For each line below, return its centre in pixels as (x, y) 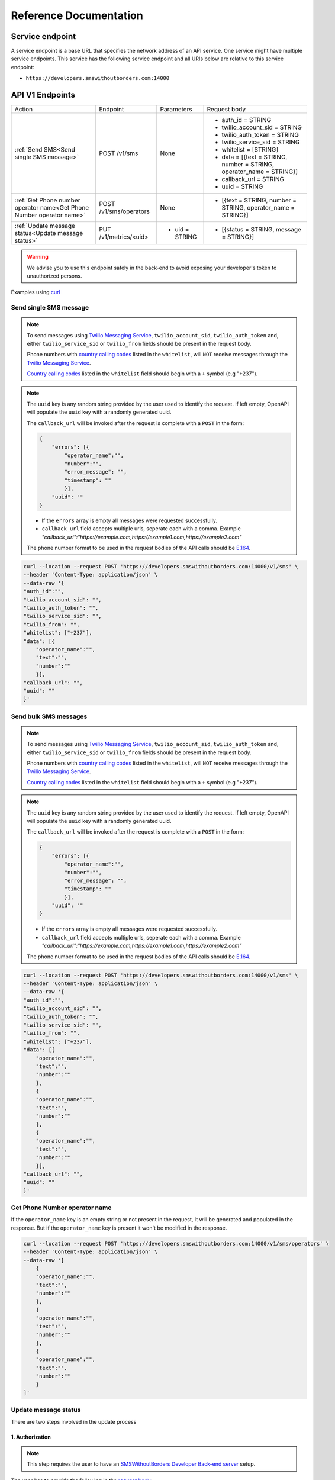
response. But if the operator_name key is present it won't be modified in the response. (119, 1228)
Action (24, 110)
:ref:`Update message (45, 226)
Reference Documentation (77, 15)
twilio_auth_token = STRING (260, 135)
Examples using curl (36, 292)
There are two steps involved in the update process (74, 1421)
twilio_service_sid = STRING (261, 142)
